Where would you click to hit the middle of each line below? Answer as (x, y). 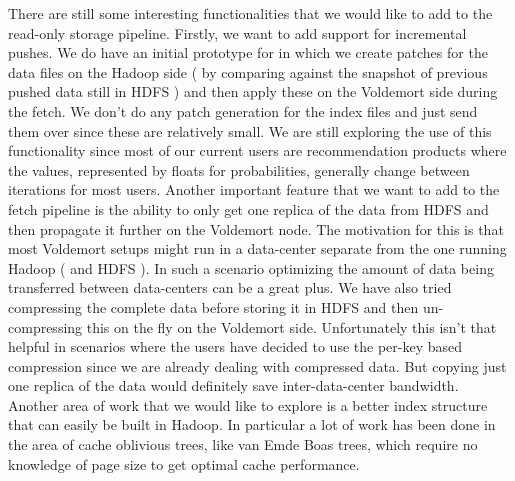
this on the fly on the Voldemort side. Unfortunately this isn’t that (291, 326)
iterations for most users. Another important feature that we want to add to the (254, 189)
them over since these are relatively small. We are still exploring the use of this (250, 130)
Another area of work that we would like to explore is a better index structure (248, 404)
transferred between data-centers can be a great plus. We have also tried (230, 287)
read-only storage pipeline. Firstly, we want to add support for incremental (237, 32)
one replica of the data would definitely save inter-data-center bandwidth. (233, 385)
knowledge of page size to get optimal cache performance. (184, 463)
